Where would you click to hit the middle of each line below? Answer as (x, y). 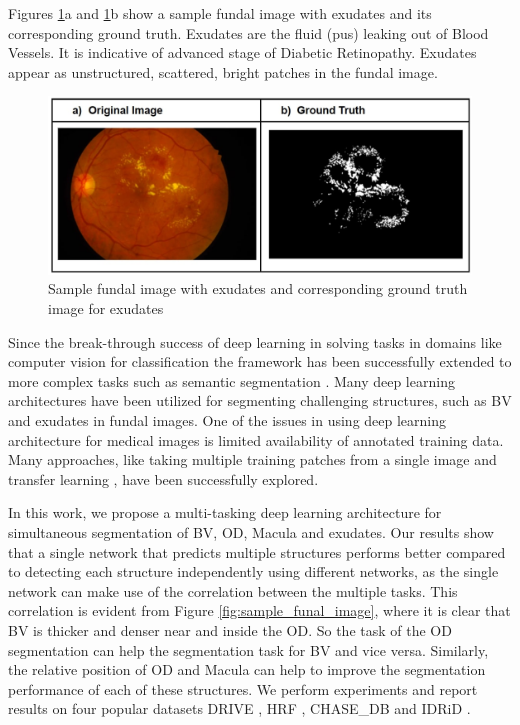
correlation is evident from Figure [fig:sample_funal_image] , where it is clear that (259, 610)
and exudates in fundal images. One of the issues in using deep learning (227, 419)
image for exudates (106, 308)
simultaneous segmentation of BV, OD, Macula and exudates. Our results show (251, 531)
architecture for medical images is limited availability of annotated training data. (256, 439)
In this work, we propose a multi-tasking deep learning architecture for (225, 512)
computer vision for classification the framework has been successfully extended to (260, 361)
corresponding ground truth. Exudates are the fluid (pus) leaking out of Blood (248, 32)
